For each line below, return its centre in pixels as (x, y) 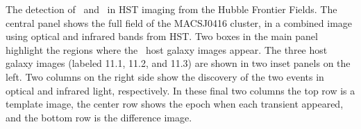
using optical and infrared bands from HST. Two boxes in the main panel (162, 36)
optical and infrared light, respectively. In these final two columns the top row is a (180, 90)
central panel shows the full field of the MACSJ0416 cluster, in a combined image (179, 22)
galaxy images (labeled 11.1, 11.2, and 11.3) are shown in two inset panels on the (178, 63)
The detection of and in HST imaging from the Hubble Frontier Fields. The (171, 9)
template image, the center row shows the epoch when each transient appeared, (175, 104)
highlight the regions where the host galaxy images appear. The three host (167, 49)
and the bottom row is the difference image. (99, 117)
